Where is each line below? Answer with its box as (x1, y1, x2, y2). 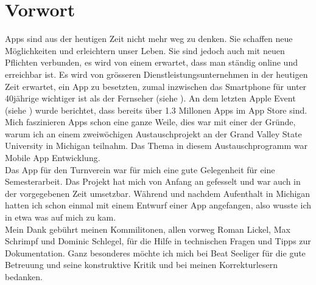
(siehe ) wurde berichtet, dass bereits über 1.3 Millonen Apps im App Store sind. (5, 103, 307, 116)
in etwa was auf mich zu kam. (5, 211, 116, 224)
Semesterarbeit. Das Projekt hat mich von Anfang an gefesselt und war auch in (5, 175, 301, 188)
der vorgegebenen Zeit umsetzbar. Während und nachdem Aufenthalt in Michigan (5, 187, 311, 199)
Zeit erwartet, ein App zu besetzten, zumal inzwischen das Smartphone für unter (5, 80, 307, 92)
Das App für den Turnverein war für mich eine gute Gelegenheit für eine (5, 163, 275, 176)
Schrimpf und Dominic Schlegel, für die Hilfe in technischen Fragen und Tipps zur (5, 235, 311, 247)
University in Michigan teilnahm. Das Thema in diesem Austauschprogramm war (5, 139, 307, 152)
